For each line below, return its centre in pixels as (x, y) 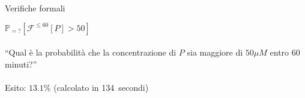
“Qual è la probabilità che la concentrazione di (91, 52)
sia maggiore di (215, 52)
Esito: (16, 87)
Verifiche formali (35, 8)
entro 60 (285, 52)
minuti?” (21, 64)
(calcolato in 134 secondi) (101, 87)
